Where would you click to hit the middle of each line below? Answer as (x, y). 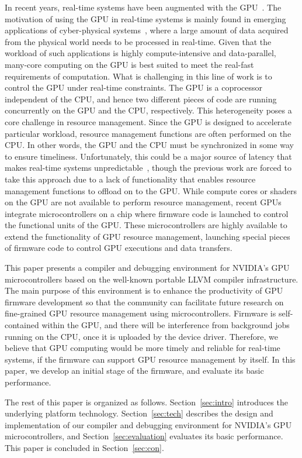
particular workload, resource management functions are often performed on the (148, 133)
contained (22, 325)
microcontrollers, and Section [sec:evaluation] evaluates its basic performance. (144, 436)
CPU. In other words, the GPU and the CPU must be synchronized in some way (149, 145)
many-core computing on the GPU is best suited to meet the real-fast (129, 64)
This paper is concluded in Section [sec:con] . (84, 447)
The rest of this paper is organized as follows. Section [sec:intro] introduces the (146, 402)
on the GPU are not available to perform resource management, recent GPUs (143, 202)
